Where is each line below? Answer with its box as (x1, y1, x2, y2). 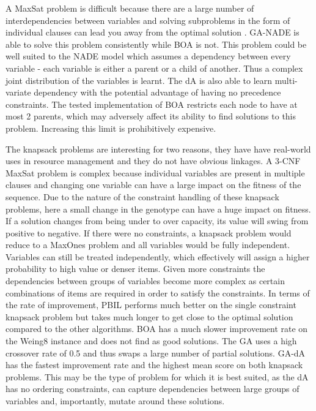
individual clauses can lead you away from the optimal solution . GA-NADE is (6, 26, 299, 39)
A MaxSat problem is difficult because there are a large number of (6, 2, 254, 14)
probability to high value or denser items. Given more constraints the (6, 262, 265, 275)
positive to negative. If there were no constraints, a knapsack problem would (6, 226, 292, 239)
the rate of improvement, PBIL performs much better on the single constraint (6, 298, 296, 311)
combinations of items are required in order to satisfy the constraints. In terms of (6, 286, 310, 299)
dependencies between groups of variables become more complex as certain (6, 274, 285, 287)
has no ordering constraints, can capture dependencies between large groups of (6, 382, 299, 395)
